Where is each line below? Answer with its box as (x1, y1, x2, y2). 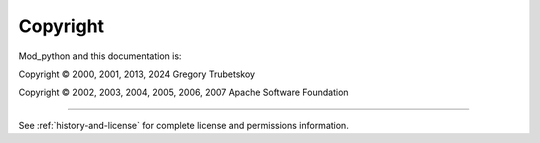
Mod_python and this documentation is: (18, 50, 182, 62)
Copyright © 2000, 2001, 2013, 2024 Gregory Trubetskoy (18, 68, 255, 80)
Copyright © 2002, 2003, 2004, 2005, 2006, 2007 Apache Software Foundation (18, 86, 349, 99)
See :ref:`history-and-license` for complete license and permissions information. (18, 119, 349, 131)
